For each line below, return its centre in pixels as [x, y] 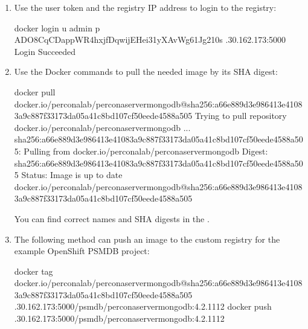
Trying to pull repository [241, 116]
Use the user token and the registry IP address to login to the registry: [145, 7]
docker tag [34, 271]
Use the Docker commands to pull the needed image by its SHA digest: [146, 72]
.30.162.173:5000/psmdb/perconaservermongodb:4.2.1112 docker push [143, 306]
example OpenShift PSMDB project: [82, 251]
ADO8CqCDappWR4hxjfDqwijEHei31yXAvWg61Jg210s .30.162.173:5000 [150, 40]
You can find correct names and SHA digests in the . [112, 218]
